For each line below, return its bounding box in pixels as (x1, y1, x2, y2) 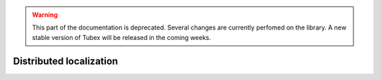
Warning (32, 11, 58, 19)
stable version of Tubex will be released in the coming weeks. (32, 33, 212, 41)
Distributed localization (13, 55, 119, 67)
